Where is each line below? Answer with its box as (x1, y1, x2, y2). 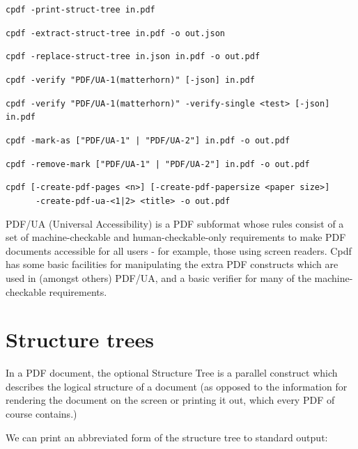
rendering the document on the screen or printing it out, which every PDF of (6, 393, 335, 407)
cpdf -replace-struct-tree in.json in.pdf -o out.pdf (6, 52, 260, 62)
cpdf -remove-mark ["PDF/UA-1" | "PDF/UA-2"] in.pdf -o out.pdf (6, 159, 310, 169)
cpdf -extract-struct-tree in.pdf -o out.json (6, 28, 225, 38)
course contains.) (6, 407, 77, 421)
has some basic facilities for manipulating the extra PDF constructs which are (6, 257, 338, 271)
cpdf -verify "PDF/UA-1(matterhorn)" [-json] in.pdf (6, 74, 255, 85)
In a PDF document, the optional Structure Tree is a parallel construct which (6, 365, 338, 380)
